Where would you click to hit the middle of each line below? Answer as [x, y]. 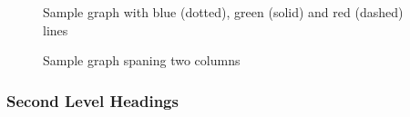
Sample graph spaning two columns [142, 60]
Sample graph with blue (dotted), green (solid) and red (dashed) [223, 12]
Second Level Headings [92, 100]
